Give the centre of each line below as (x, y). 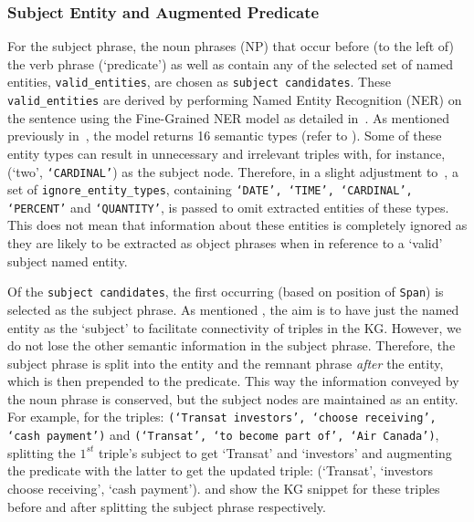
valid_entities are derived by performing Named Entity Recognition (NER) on (235, 100)
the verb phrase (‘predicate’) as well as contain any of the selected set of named (231, 63)
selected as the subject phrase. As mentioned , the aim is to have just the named (233, 309)
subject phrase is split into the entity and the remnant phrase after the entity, (226, 363)
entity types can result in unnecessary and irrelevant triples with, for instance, (226, 153)
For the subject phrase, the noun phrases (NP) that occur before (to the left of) (231, 46)
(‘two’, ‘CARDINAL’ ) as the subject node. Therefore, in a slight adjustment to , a (233, 171)
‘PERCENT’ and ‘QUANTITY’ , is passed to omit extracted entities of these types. (228, 207)
